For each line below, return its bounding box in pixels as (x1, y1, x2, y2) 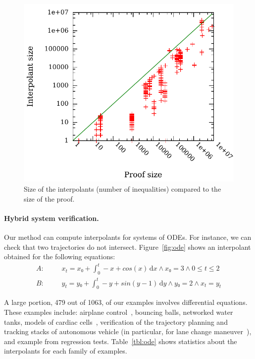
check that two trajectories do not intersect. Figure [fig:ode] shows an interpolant (4, 241, 251, 252)
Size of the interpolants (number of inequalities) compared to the (24, 183, 221, 194)
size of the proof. (24, 193, 75, 204)
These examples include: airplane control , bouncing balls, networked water (4, 306, 233, 317)
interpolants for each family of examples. (4, 346, 127, 356)
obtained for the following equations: (4, 251, 115, 262)
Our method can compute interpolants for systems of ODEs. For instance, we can (4, 231, 252, 242)
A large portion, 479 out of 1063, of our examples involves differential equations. (4, 297, 248, 307)
